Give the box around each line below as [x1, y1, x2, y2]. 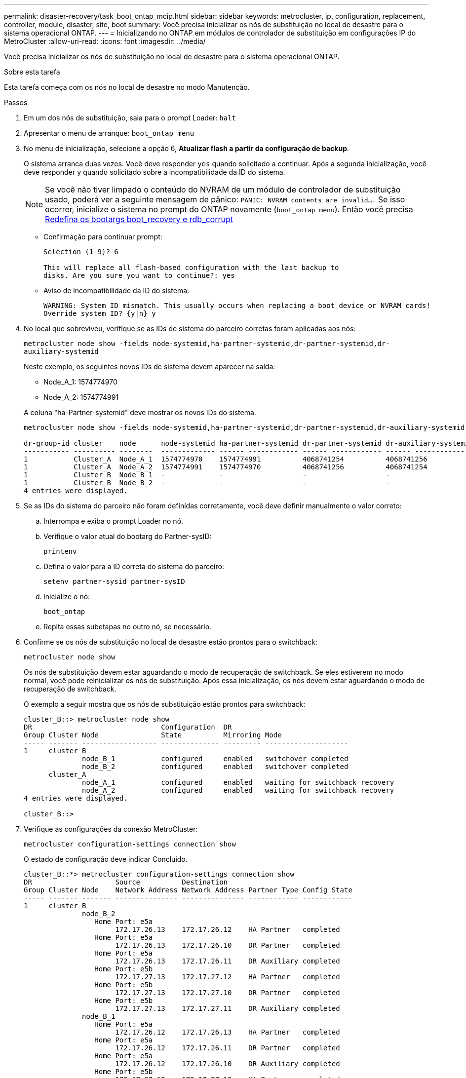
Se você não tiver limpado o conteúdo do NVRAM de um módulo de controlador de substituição [45, 185, 401, 194]
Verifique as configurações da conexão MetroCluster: [24, 825, 198, 833]
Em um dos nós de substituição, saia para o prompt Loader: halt [24, 114, 236, 122]
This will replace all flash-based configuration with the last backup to [43, 264, 339, 271]
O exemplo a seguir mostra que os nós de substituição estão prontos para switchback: [24, 700, 306, 708]
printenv [43, 547, 77, 555]
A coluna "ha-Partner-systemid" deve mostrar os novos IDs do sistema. [24, 408, 256, 417]
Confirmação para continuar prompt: [43, 232, 162, 241]
